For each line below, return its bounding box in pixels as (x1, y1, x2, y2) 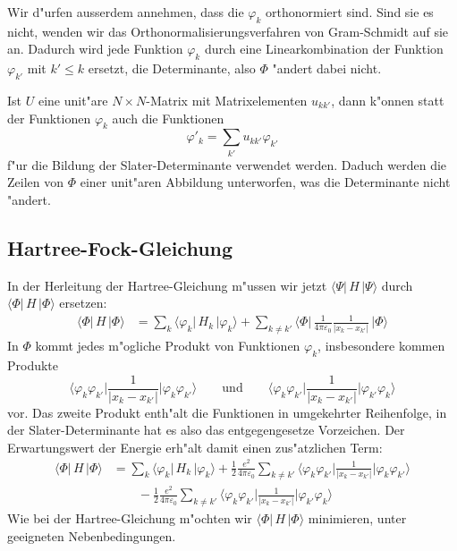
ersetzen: (59, 293, 107, 312)
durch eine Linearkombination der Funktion (204, 39, 444, 58)
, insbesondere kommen (317, 336, 445, 355)
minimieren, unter (308, 509, 407, 528)
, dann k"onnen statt (331, 90, 444, 109)
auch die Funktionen (112, 108, 224, 127)
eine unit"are (38, 90, 108, 109)
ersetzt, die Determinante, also (88, 59, 256, 78)
